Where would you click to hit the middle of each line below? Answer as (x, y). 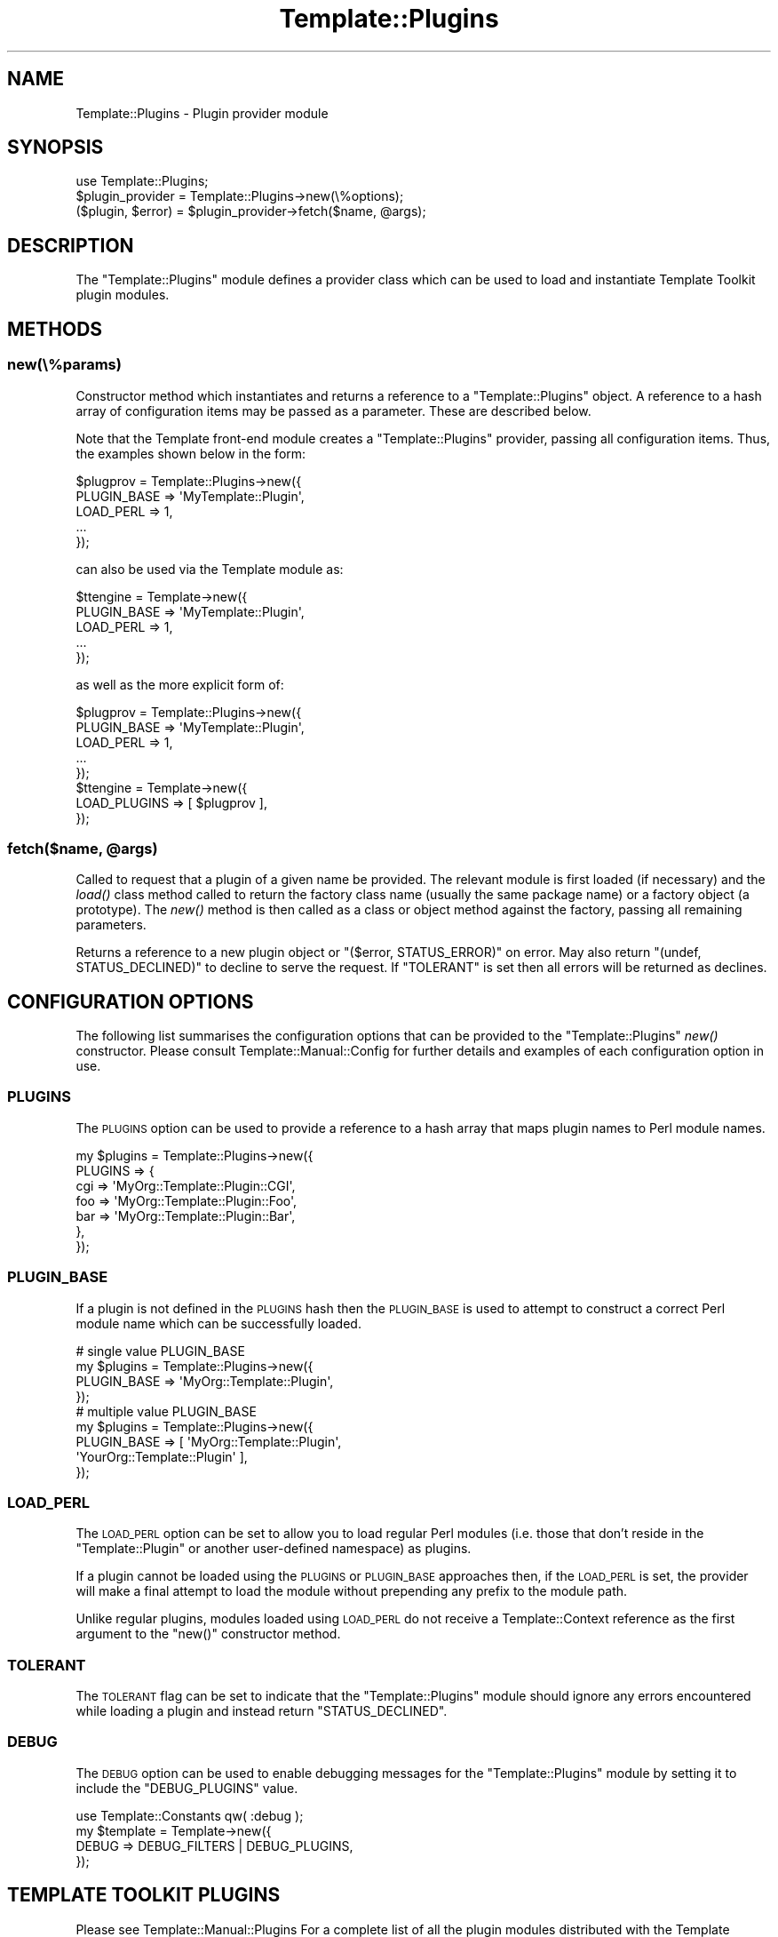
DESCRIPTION (71, 245)
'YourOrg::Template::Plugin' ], (162, 1456)
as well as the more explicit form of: (180, 684)
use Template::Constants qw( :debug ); (190, 1815)
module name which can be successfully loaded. (218, 1323)
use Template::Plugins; (142, 181)
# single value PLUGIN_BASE (160, 1351)
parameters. (111, 925)
